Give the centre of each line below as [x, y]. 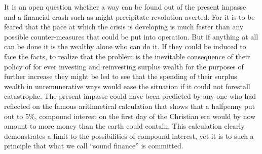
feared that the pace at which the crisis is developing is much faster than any [124, 27]
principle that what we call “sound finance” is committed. [94, 146]
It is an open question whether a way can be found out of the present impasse [125, 7]
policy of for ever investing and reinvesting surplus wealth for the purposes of [124, 66]
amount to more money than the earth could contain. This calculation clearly [124, 126]
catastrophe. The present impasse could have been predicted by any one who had [130, 96]
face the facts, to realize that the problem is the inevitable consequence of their [127, 56]
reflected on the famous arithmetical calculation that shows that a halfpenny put [129, 106]
